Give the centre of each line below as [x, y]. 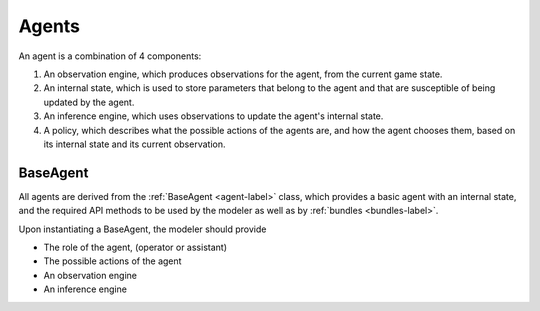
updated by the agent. [89, 102]
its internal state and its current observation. [134, 144]
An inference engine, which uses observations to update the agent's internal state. [213, 116]
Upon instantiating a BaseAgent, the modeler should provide [142, 229]
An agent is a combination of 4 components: [110, 56]
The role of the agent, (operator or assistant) [135, 247]
